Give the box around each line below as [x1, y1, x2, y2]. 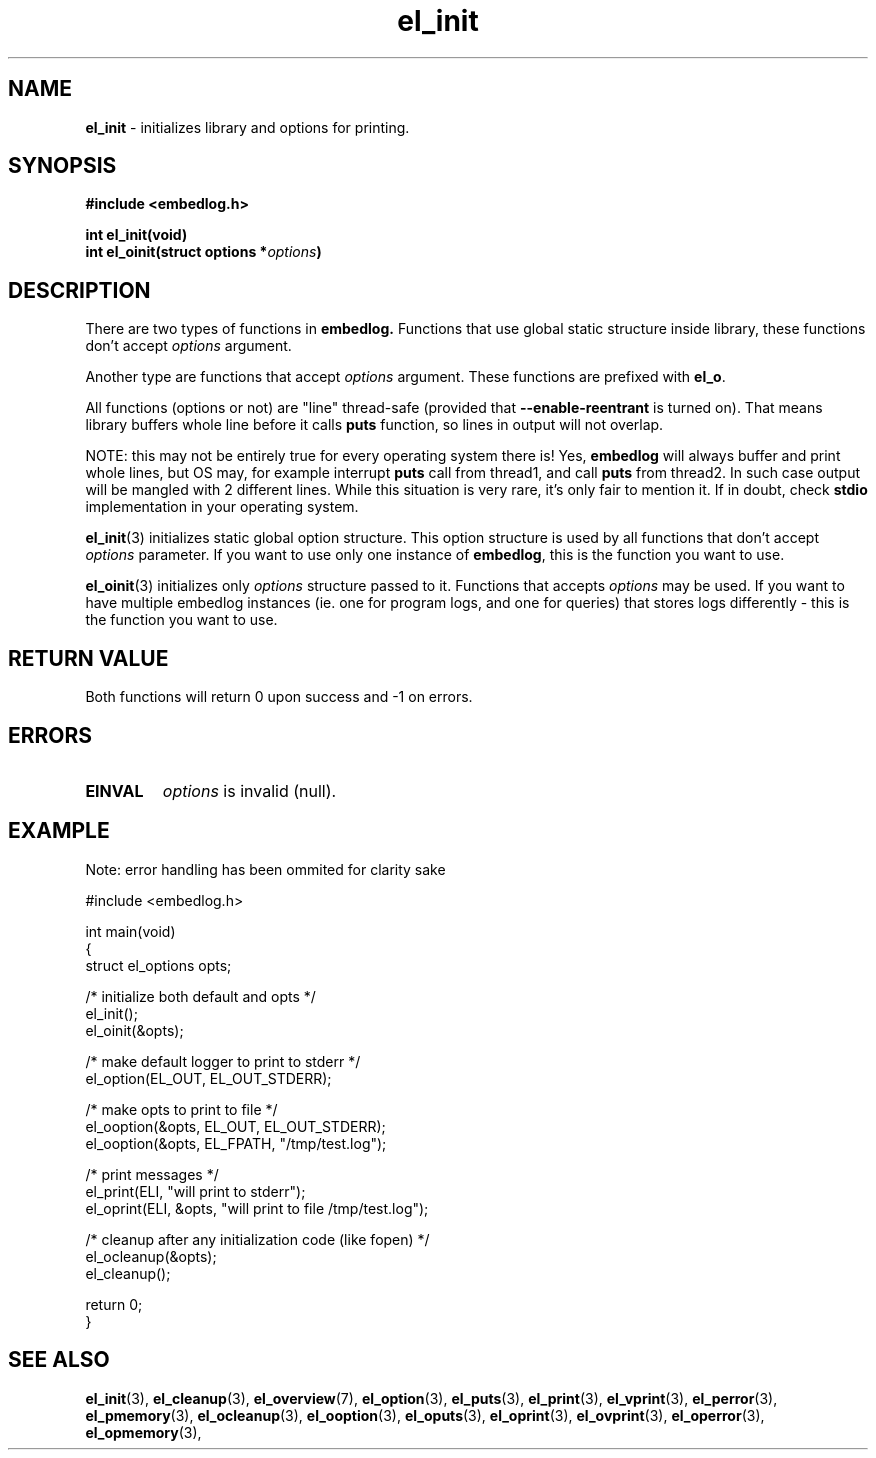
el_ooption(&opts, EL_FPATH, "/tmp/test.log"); [85, 1134, 387, 1152]
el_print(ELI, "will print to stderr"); [85, 1182, 306, 1200]
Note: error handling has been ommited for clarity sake [85, 860, 446, 878]
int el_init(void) [85, 226, 188, 244]
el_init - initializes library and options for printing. [85, 118, 410, 136]
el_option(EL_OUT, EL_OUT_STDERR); [85, 1069, 332, 1087]
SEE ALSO [8, 1347, 110, 1373]
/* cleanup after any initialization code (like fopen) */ [85, 1230, 430, 1248]
